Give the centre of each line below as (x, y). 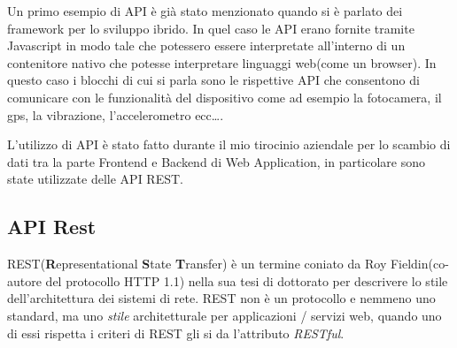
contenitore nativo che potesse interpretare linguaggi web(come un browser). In (222, 62)
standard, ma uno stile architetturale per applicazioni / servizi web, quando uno (225, 315)
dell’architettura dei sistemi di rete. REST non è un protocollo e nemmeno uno (221, 298)
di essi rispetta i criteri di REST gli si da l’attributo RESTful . (176, 333)
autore (24, 280)
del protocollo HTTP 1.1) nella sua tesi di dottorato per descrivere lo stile (247, 280)
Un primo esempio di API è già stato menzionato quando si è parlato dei (205, 11)
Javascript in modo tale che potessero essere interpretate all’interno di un (206, 45)
